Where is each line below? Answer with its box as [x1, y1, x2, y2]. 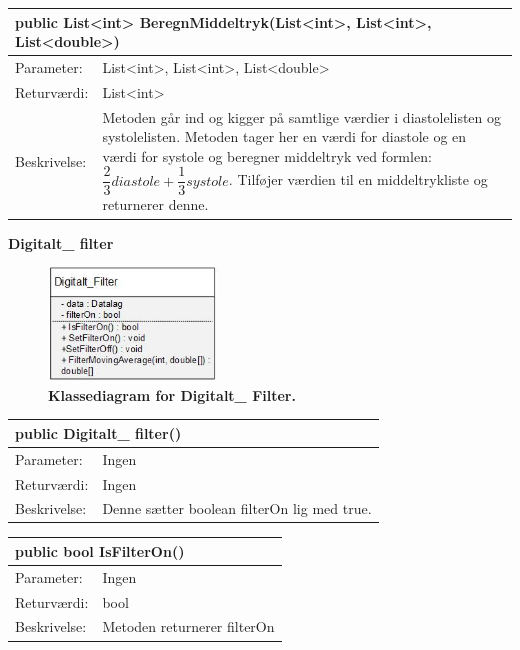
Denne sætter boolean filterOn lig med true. [102, 498, 372, 519]
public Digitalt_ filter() [15, 422, 182, 443]
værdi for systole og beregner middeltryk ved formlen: [102, 145, 432, 166]
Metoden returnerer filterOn [102, 616, 275, 637]
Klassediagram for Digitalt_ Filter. [48, 384, 296, 405]
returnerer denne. [102, 194, 209, 215]
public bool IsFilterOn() [15, 540, 185, 561]
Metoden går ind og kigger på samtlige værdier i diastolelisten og [102, 106, 502, 127]
